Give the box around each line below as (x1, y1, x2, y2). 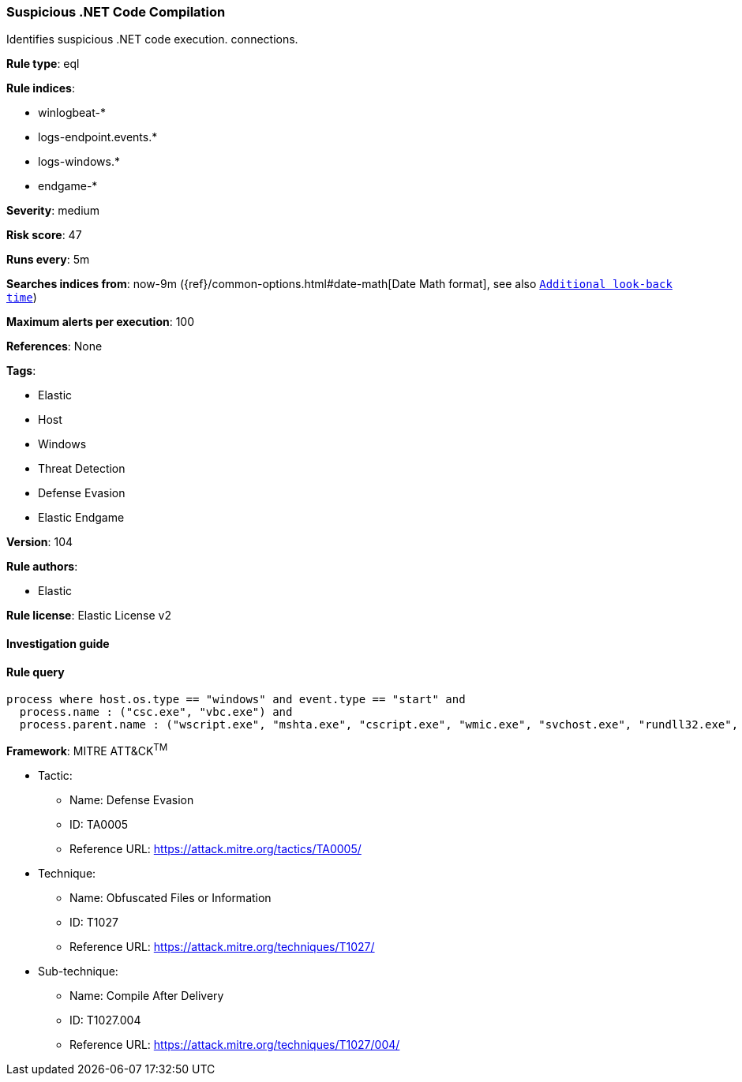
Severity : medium (6, 204, 100, 218)
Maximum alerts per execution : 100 (6, 315, 195, 329)
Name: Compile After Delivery (69, 988, 224, 1002)
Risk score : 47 (6, 228, 82, 242)
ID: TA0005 (69, 817, 129, 831)
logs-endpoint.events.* (38, 130, 158, 144)
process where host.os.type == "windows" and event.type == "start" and (6, 693, 466, 706)
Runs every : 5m (6, 253, 90, 267)
